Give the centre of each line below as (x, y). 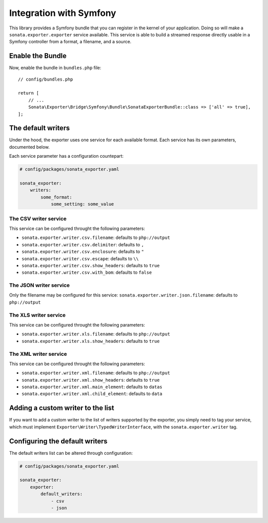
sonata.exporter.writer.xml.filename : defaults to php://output (96, 373)
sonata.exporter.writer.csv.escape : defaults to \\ (80, 258)
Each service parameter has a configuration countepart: (67, 156)
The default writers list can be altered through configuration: (71, 453)
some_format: (56, 197)
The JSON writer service (39, 285)
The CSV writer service (38, 218)
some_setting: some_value (82, 204)
